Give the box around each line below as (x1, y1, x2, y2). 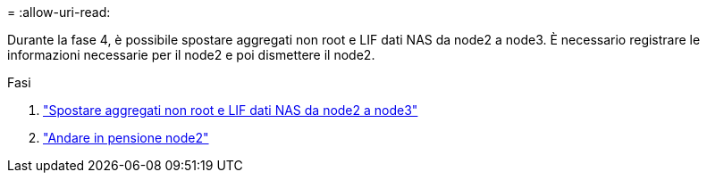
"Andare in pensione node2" (43, 130, 209, 145)
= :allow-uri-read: (7, 4, 111, 20)
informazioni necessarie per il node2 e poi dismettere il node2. (7, 47, 375, 62)
